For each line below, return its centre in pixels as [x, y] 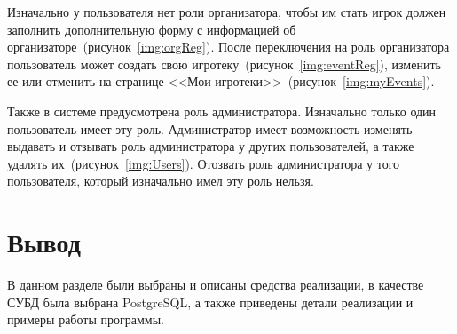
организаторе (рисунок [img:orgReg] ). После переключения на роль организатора [228, 47]
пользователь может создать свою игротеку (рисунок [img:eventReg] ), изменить [224, 64]
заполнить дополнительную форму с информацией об [152, 29]
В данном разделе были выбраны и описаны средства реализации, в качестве [216, 285]
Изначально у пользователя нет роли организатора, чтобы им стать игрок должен [227, 12]
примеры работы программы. [86, 319]
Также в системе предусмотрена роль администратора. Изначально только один [222, 111]
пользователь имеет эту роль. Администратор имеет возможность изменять [210, 128]
